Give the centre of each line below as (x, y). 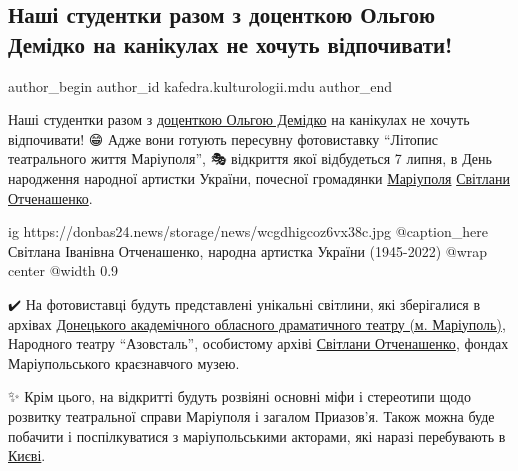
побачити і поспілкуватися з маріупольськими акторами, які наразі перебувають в (257, 435)
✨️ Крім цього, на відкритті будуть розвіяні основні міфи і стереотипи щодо (239, 396)
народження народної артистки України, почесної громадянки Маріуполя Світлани (259, 177)
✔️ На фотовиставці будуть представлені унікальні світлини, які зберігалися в (244, 303)
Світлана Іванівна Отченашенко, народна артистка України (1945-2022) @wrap (248, 250)
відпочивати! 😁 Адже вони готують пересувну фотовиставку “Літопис (223, 138)
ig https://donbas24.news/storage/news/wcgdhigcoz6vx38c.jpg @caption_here (248, 231)
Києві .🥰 (29, 455)
